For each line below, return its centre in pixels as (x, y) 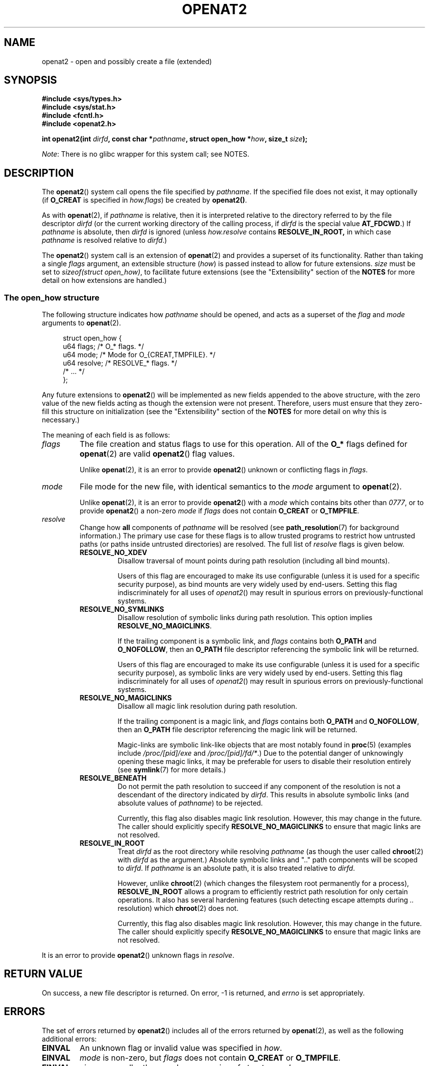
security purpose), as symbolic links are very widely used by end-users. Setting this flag (260, 673)
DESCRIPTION (39, 173)
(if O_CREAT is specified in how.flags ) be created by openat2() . (144, 200)
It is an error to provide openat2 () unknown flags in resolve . (138, 955)
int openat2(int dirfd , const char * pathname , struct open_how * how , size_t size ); (175, 139)
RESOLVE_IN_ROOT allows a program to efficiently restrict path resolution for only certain (263, 892)
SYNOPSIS (31, 80)
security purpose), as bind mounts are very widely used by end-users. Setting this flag (257, 584)
